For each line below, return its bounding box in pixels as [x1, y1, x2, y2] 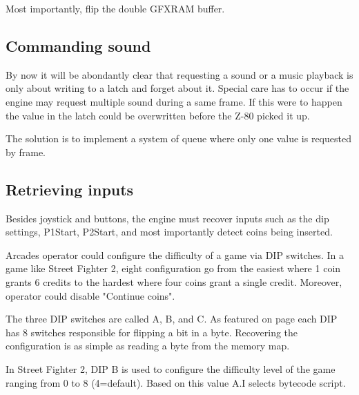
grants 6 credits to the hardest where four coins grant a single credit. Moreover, [6, 274, 342, 289]
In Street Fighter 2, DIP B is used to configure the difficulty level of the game [6, 361, 336, 376]
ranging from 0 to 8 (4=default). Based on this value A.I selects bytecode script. [6, 375, 346, 389]
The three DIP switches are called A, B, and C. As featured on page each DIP [6, 311, 338, 326]
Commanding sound [6, 35, 151, 56]
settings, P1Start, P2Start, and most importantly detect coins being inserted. [6, 224, 333, 239]
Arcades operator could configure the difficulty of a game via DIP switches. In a [6, 247, 344, 262]
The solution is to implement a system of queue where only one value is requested [6, 131, 351, 146]
